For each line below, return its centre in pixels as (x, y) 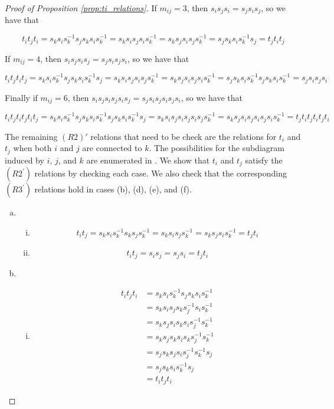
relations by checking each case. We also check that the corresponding (161, 173)
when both (32, 148)
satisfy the (264, 160)
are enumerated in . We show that (148, 160)
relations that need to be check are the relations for (184, 136)
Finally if (21, 97)
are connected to (112, 148)
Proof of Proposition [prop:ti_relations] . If (81, 8)
